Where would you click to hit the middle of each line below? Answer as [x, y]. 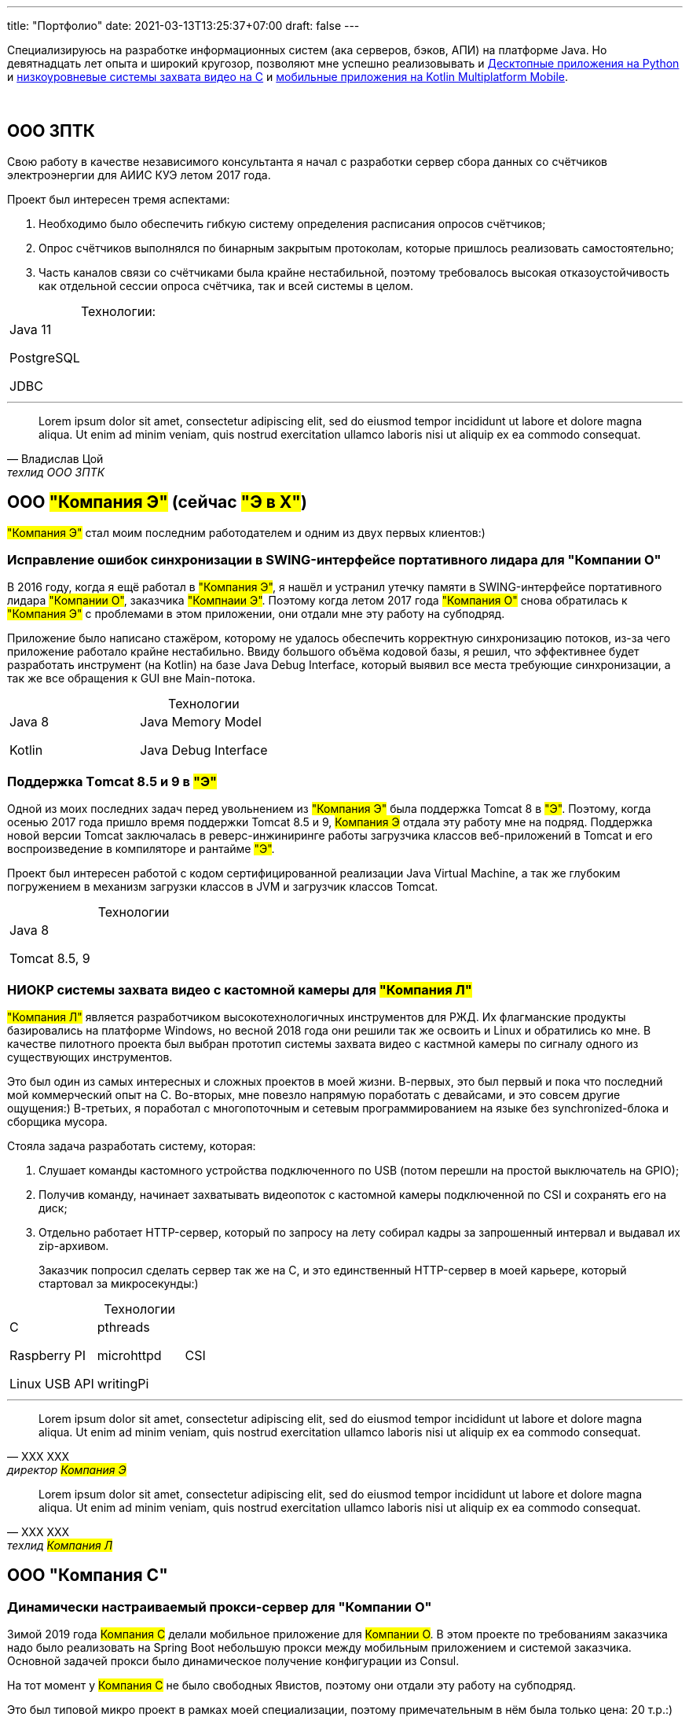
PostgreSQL [45, 357]
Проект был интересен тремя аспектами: [119, 199]
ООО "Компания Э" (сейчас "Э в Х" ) [157, 502]
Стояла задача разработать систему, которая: [132, 1145]
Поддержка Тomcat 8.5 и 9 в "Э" [112, 781]
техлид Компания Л [60, 1545]
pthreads [123, 1327]
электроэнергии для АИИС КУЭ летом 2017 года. [139, 175]
